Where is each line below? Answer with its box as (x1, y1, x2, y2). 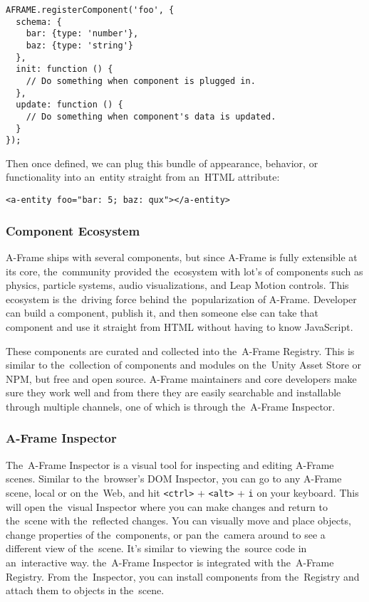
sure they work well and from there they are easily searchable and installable (6, 385, 341, 400)
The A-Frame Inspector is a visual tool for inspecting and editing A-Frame (6, 457, 334, 472)
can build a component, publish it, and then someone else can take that (6, 305, 318, 320)
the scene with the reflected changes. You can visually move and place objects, (6, 513, 351, 528)
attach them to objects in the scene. (6, 583, 165, 598)
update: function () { (16, 100, 123, 110)
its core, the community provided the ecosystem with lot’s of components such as (6, 263, 363, 278)
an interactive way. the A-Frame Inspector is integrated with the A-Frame (6, 554, 334, 569)
